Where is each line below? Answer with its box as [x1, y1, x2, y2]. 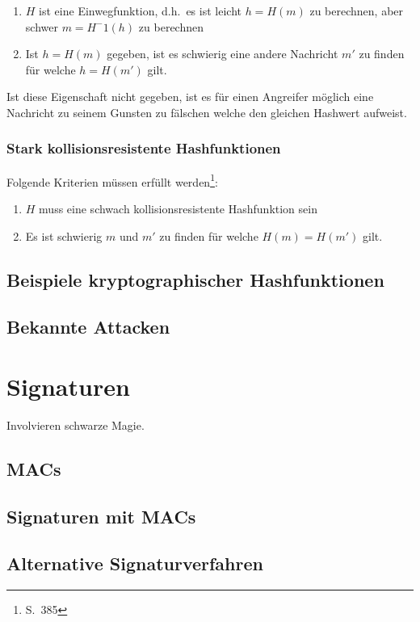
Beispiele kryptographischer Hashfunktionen [6, 267, 384, 292]
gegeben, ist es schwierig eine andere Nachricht [107, 45, 338, 62]
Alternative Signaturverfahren [6, 551, 263, 576]
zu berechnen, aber [309, 2, 404, 19]
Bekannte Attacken [6, 314, 170, 339]
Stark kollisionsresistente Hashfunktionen [6, 138, 281, 158]
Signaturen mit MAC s [6, 503, 196, 528]
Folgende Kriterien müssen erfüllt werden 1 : [6, 170, 218, 190]
